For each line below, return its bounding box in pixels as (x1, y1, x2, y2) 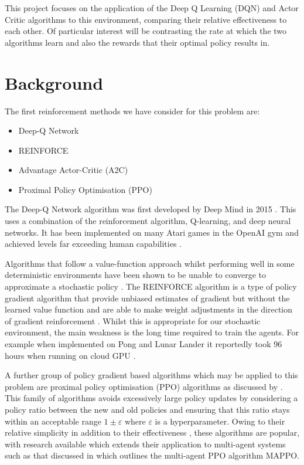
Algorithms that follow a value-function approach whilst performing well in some (5, 257, 295, 269)
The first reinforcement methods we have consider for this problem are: (5, 104, 260, 117)
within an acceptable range (5, 415, 101, 427)
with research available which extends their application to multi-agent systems (5, 437, 286, 450)
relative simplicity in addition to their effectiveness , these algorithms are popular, (5, 426, 300, 439)
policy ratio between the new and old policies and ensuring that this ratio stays (5, 403, 290, 415)
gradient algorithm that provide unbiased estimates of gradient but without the (5, 291, 290, 304)
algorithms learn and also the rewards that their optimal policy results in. (5, 36, 270, 48)
